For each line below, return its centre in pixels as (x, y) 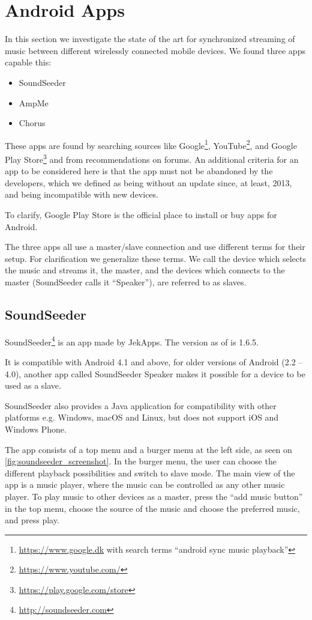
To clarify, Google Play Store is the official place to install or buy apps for (141, 214)
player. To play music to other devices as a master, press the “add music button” (154, 496)
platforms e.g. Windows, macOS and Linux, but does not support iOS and (142, 417)
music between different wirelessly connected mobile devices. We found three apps (155, 50)
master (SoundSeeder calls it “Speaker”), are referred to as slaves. (126, 281)
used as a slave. (33, 385)
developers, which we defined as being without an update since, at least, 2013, (148, 182)
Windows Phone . (36, 429)
